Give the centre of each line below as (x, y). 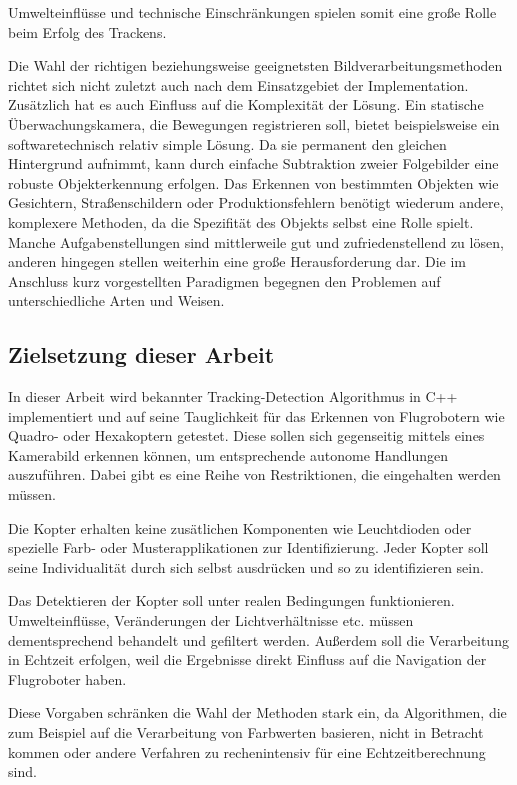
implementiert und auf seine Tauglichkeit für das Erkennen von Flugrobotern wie (256, 415)
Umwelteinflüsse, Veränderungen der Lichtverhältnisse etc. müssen (211, 620)
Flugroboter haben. (67, 678)
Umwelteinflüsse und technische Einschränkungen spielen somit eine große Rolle (252, 12)
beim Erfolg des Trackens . (87, 31)
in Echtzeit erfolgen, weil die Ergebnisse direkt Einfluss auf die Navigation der (247, 659)
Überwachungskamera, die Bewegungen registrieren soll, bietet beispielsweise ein (254, 123)
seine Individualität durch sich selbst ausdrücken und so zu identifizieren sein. (246, 566)
